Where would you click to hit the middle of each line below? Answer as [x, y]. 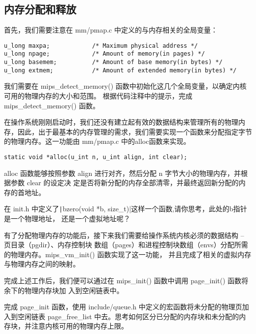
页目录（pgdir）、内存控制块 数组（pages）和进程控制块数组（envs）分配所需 [126, 245]
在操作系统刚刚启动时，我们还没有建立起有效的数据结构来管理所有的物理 [121, 122]
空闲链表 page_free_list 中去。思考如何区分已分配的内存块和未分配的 [128, 316]
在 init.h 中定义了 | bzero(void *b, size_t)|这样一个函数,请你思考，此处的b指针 [126, 209]
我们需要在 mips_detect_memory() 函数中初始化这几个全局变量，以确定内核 [125, 86]
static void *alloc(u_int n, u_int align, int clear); [96, 157]
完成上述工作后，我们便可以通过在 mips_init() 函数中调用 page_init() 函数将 [126, 281]
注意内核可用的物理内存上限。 [80, 326]
